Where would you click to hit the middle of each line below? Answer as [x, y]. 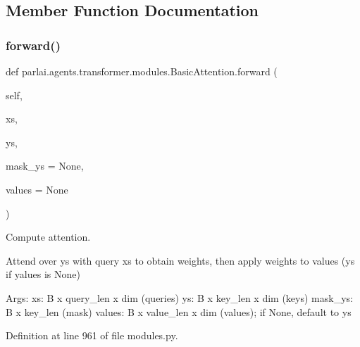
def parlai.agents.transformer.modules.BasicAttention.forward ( [142, 71]
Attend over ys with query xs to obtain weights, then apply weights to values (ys [180, 260]
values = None [37, 189]
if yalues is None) [43, 274]
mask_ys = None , [45, 166]
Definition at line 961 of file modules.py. [92, 335]
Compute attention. [48, 237]
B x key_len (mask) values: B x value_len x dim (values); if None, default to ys [179, 311]
